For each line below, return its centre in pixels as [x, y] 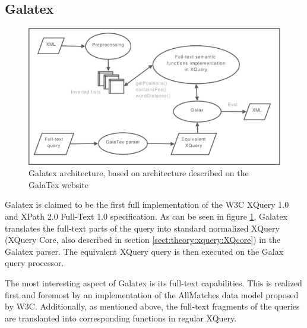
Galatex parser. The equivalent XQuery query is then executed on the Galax [144, 251]
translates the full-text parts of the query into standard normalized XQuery [142, 228]
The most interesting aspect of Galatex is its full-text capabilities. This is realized [153, 282]
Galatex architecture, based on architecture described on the [139, 173]
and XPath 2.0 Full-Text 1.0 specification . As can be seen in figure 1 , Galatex [146, 216]
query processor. [34, 263]
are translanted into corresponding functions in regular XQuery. [121, 318]
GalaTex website [58, 184]
